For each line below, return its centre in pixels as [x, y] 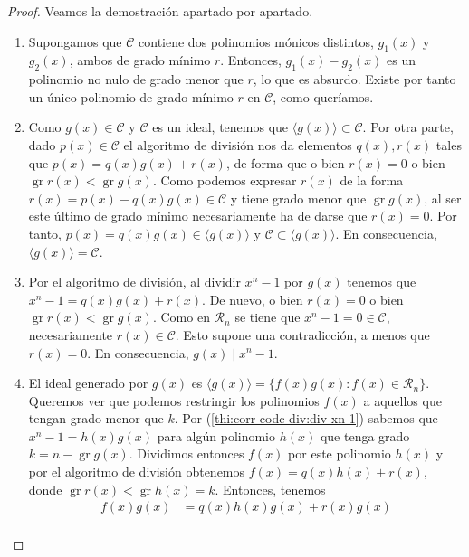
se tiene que [268, 317]
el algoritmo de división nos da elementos [238, 144]
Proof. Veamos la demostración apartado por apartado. [160, 11]
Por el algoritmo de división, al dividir [134, 282]
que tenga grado [365, 435]
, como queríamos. [323, 96]
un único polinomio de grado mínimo [131, 96]
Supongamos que [75, 41]
